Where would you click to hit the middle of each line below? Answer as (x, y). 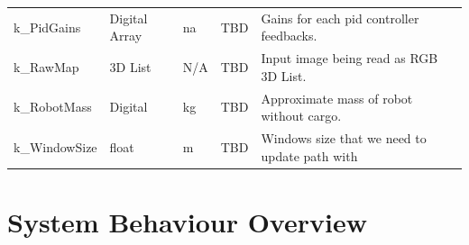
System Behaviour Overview (187, 221)
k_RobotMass (53, 107)
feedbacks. (289, 36)
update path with (309, 155)
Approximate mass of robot (337, 98)
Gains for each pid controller (340, 18)
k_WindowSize (55, 146)
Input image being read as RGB (349, 58)
